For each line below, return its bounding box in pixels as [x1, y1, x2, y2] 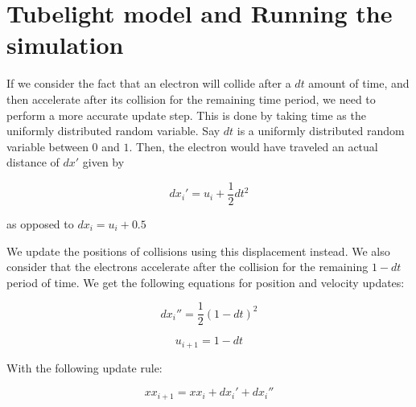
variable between [6, 138, 89, 154]
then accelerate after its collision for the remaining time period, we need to [6, 90, 376, 107]
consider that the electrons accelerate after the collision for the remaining [6, 258, 369, 275]
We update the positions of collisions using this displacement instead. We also [6, 242, 390, 259]
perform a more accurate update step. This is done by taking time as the [6, 106, 366, 123]
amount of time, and [308, 75, 410, 92]
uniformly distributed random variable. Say [6, 122, 220, 139]
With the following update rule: [6, 359, 163, 376]
